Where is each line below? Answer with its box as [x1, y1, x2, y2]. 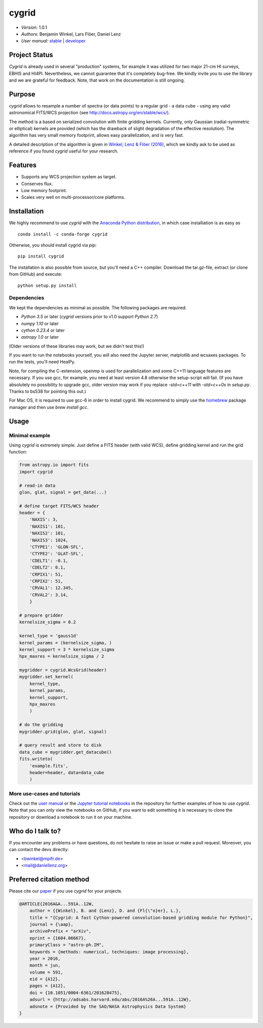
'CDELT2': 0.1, [29, 565, 66, 570]
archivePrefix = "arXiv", [29, 928, 92, 934]
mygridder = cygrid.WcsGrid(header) [19, 667, 107, 673]
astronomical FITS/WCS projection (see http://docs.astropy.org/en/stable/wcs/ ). [9, 110, 170, 116]
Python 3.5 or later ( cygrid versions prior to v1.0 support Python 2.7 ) [21, 314, 158, 320]
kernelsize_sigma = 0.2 [19, 620, 76, 625]
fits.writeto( [19, 756, 53, 762]
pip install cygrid [18, 254, 64, 259]
